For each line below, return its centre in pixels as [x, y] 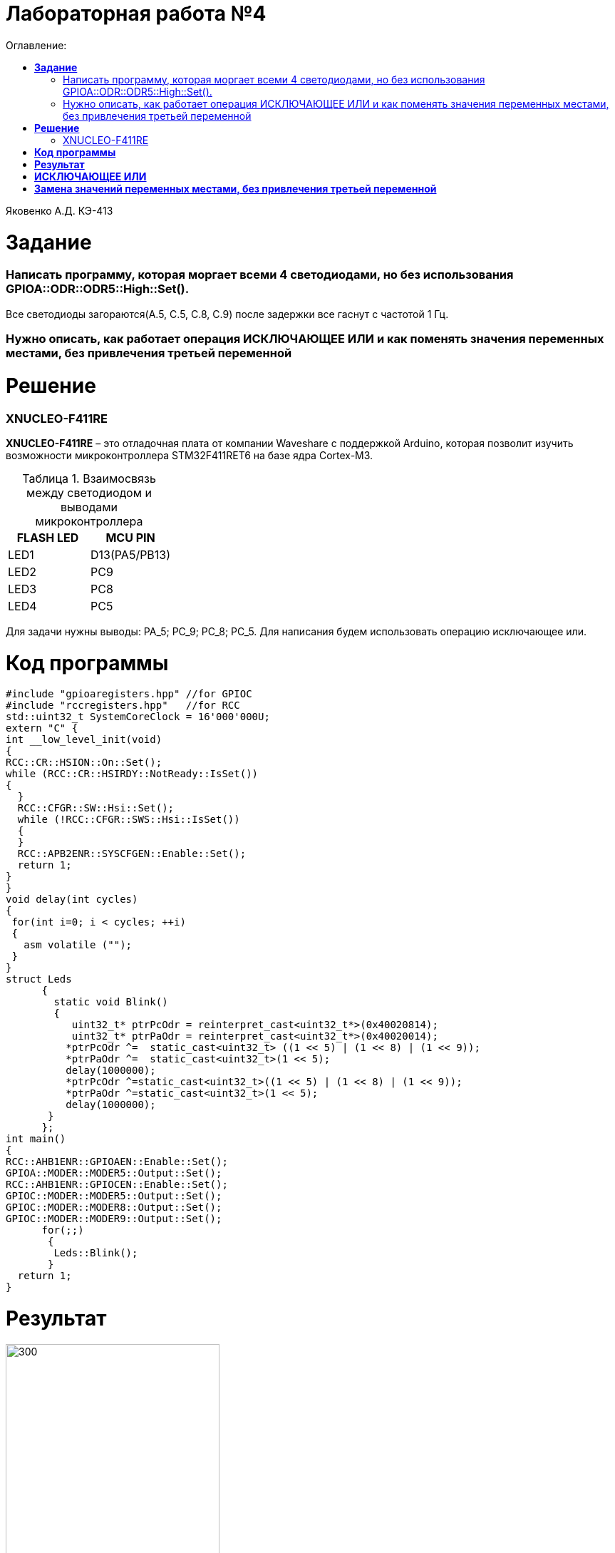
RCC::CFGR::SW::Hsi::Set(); [96, 808]
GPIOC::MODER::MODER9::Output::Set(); [114, 1219]
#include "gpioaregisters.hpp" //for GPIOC [129, 694]
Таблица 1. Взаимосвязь [89, 478]
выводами [89, 507]
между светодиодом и [89, 492]
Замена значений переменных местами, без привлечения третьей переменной [236, 188]
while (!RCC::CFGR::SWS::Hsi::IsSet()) [129, 820]
